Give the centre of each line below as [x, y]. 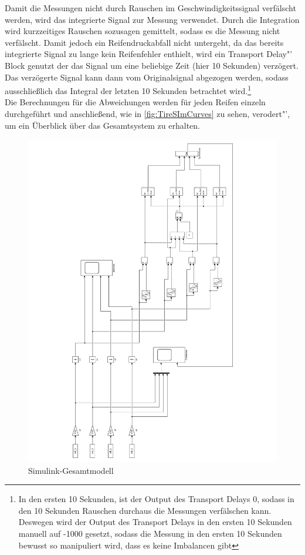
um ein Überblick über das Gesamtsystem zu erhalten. [103, 125]
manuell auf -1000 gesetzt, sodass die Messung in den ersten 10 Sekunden [150, 534]
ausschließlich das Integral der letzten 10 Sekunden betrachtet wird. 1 [128, 90]
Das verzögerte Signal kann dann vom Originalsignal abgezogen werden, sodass [147, 77]
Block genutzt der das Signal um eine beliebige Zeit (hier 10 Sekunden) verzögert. [152, 65]
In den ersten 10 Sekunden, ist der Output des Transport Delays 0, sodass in [156, 499]
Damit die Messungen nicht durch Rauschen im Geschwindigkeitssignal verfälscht [150, 8]
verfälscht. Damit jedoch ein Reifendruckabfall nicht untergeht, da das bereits [144, 42]
